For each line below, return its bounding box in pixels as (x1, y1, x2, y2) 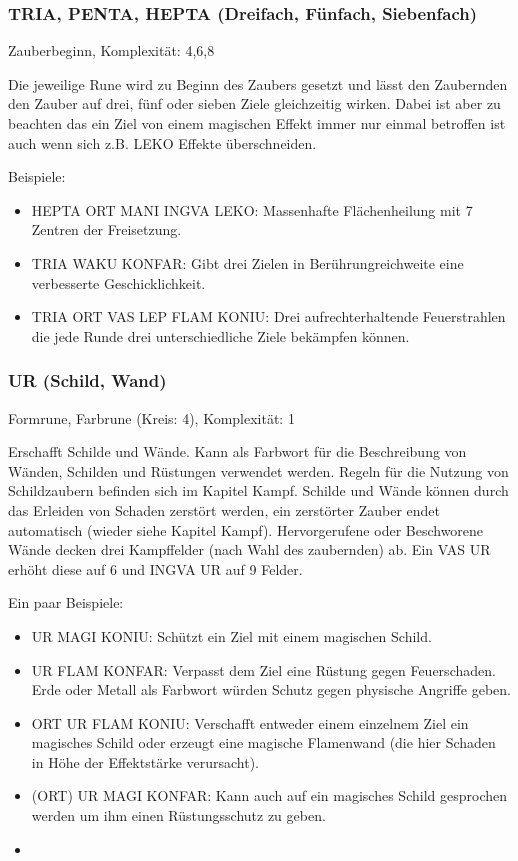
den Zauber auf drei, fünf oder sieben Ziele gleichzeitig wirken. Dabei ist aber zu (8, 93, 501, 114)
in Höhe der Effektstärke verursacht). (31, 751, 260, 772)
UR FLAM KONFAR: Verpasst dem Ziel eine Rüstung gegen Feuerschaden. (31, 659, 496, 680)
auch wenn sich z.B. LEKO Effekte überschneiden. (8, 132, 317, 153)
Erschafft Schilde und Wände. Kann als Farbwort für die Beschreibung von (8, 441, 467, 462)
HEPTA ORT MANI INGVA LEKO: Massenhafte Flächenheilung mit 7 (31, 199, 473, 220)
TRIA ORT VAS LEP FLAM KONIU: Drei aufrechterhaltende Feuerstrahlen (31, 306, 506, 327)
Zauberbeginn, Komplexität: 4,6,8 (8, 40, 215, 61)
